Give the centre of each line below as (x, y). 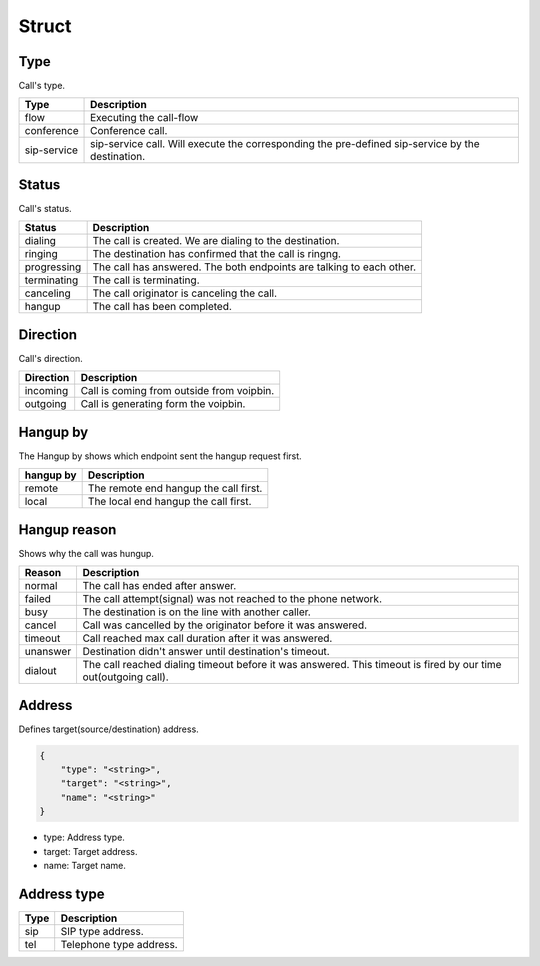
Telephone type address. (119, 944)
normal (41, 586)
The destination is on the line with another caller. (197, 612)
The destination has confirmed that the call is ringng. (217, 254)
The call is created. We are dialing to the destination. (216, 241)
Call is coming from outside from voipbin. (177, 391)
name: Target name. (85, 865)
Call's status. (45, 208)
